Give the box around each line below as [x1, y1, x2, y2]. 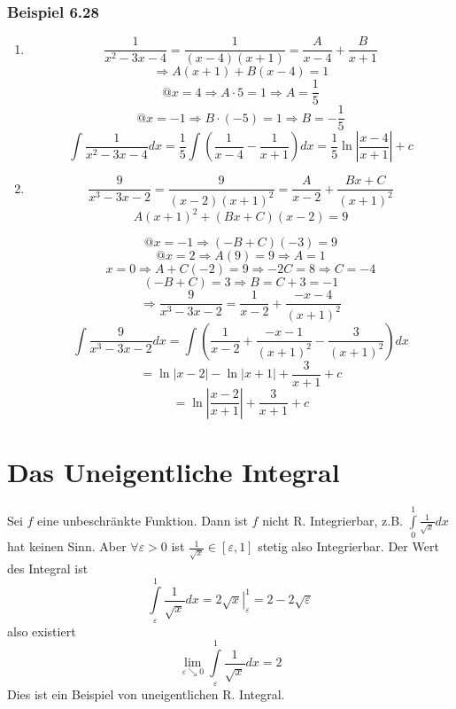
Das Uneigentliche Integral [7, 453, 340, 489]
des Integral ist [7, 558, 89, 577]
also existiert [7, 621, 76, 640]
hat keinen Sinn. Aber [7, 537, 127, 556]
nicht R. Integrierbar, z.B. [262, 510, 403, 529]
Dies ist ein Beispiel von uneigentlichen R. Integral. [7, 684, 285, 703]
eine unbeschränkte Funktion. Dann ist [37, 510, 248, 529]
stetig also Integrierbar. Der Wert [258, 537, 439, 556]
